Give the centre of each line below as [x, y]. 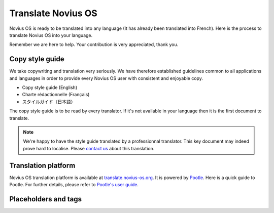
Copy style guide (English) [50, 88]
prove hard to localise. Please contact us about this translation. [89, 148]
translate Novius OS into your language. [51, 35]
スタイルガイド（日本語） [49, 102]
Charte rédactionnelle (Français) [56, 95]
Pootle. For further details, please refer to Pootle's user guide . [74, 185]
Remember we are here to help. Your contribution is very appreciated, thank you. [94, 45]
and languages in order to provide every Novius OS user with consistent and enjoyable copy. [106, 78]
